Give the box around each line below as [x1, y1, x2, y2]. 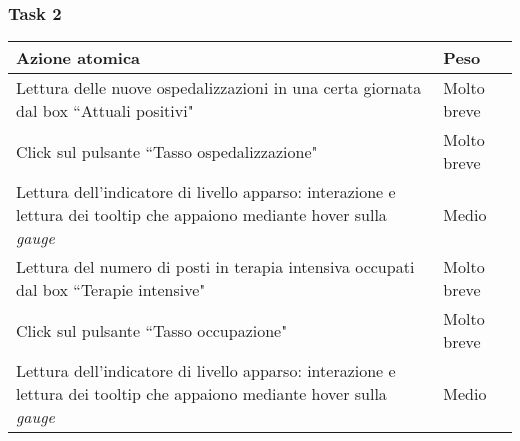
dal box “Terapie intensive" [16, 278, 206, 302]
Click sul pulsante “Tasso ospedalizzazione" [16, 139, 318, 163]
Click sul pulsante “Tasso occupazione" [16, 318, 288, 342]
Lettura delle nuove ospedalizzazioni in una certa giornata [16, 76, 422, 100]
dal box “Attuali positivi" [16, 99, 194, 123]
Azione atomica [16, 46, 141, 70]
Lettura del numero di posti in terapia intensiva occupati [16, 255, 415, 279]
